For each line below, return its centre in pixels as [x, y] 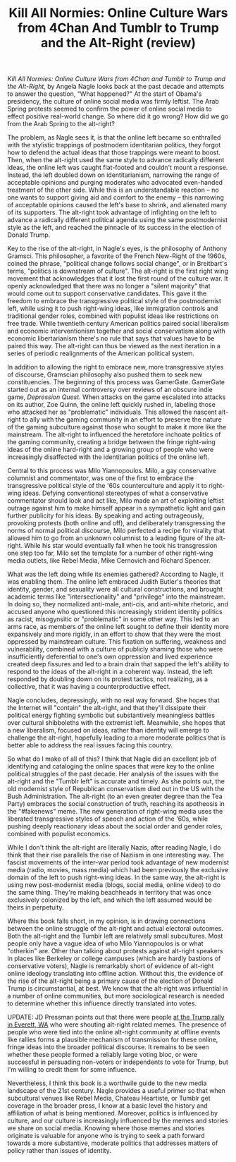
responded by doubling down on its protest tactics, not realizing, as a [108, 679]
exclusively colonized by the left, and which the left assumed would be [110, 900]
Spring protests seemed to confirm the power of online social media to [110, 109]
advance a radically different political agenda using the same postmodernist [117, 220]
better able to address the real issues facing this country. [90, 745]
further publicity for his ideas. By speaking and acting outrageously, [106, 515]
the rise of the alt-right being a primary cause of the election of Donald [110, 981]
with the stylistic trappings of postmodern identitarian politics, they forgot [114, 145]
